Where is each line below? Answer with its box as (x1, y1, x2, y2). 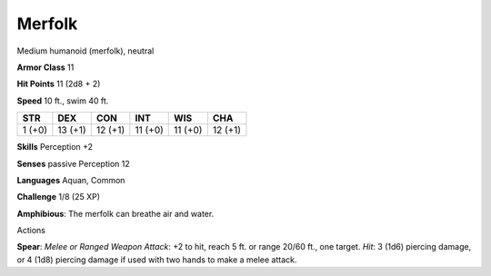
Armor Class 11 (16, 62, 75, 73)
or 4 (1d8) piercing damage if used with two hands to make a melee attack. (16, 254, 297, 265)
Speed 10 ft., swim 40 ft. (16, 95, 109, 106)
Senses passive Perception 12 (16, 158, 131, 169)
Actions (16, 225, 45, 236)
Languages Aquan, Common (16, 174, 125, 185)
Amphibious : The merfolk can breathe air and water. (16, 208, 215, 219)
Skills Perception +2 (16, 142, 94, 153)
